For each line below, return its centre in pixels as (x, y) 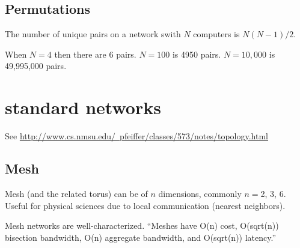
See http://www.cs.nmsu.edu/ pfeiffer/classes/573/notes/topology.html (137, 136)
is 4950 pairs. (197, 54)
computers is (216, 34)
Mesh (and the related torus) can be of (76, 193)
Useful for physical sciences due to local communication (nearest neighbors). (145, 205)
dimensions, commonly (200, 193)
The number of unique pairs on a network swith (93, 34)
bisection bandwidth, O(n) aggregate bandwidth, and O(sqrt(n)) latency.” (141, 237)
